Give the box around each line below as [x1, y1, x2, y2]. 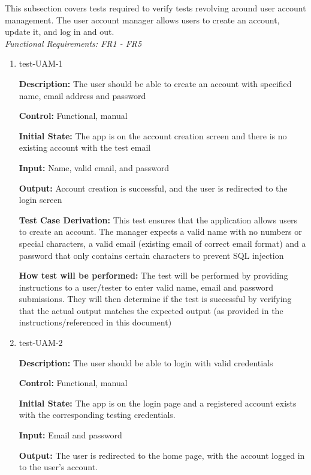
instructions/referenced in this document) [19, 316, 172, 328]
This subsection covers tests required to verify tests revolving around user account [5, 2, 306, 14]
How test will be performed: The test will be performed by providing [19, 269, 288, 282]
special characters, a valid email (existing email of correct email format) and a [19, 237, 306, 249]
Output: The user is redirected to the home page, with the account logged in [19, 449, 305, 461]
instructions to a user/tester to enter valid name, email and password [19, 280, 273, 293]
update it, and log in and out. [5, 25, 114, 38]
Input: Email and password [19, 429, 122, 441]
